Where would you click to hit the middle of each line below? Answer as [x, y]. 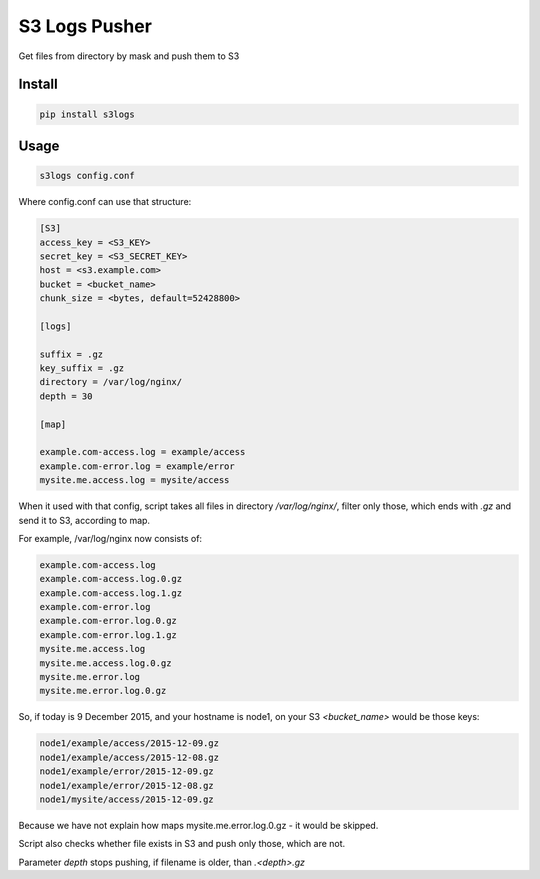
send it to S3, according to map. [84, 520]
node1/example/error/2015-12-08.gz [126, 785]
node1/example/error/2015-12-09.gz [126, 771]
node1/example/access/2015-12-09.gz [129, 743]
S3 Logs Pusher [85, 26]
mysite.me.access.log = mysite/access [134, 480]
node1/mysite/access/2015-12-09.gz [126, 799]
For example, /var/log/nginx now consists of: [110, 538]
